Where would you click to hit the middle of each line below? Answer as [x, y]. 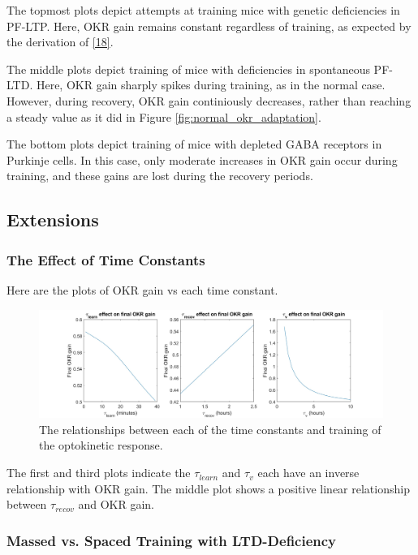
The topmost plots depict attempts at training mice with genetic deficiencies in [203, 10]
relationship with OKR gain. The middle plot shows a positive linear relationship [208, 488]
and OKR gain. [116, 504]
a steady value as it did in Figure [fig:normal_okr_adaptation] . [164, 116]
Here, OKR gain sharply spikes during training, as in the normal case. [211, 85]
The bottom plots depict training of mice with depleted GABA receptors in [194, 144]
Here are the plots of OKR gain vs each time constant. [142, 289]
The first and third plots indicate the [99, 473]
